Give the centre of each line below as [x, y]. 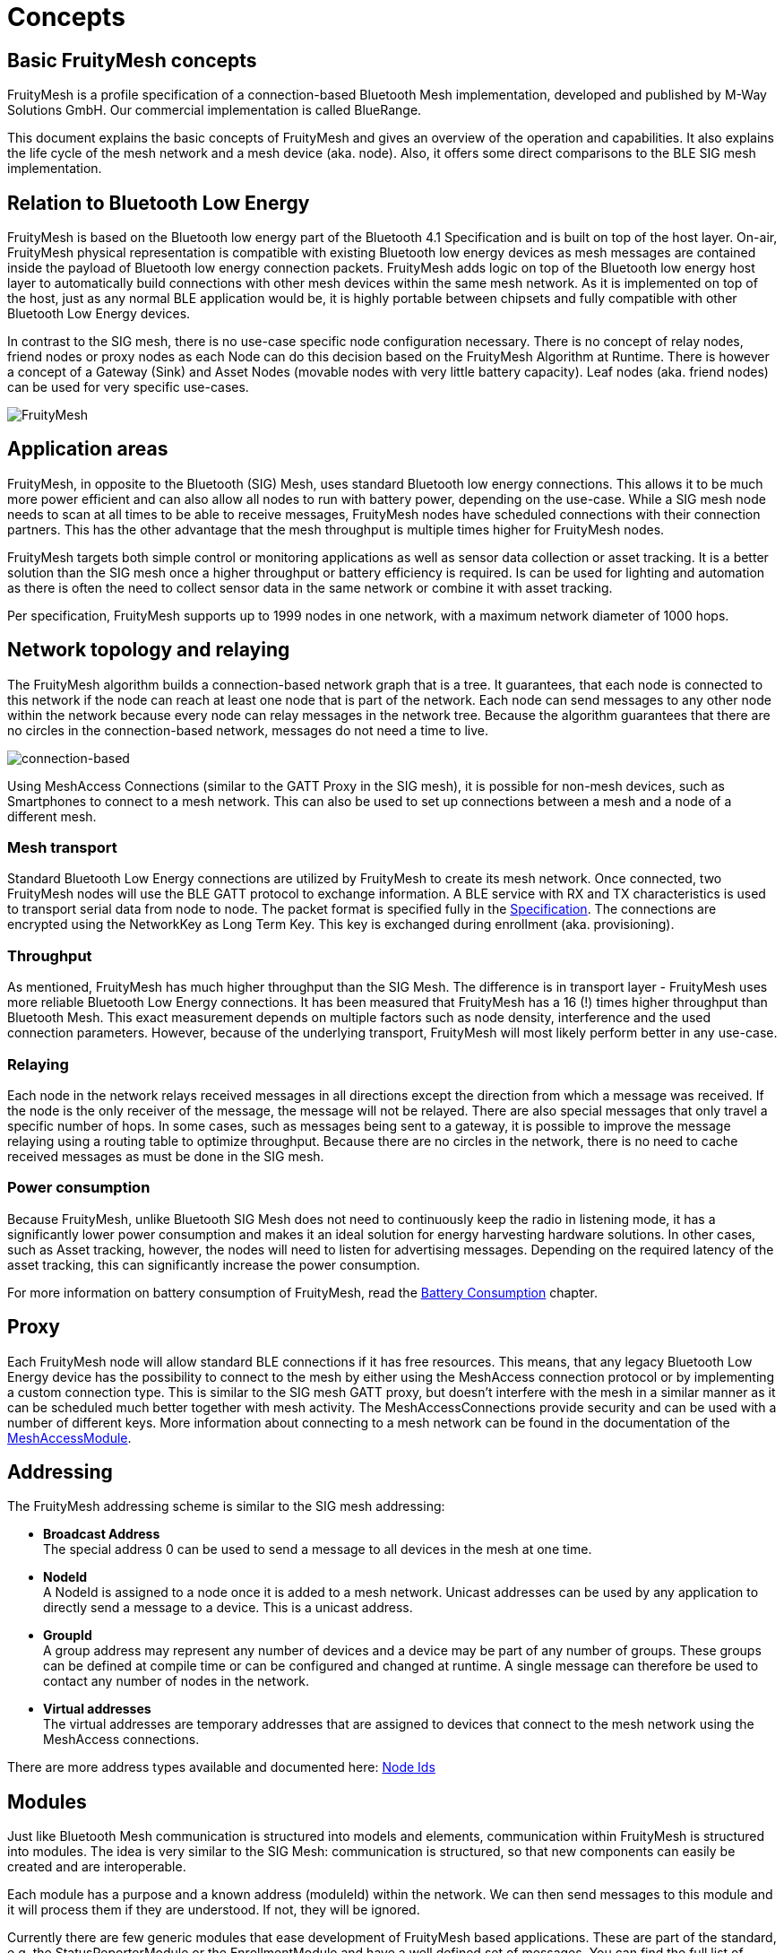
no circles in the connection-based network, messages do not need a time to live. [248, 730]
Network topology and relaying [149, 650]
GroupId [68, 1636]
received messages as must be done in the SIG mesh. [166, 1156]
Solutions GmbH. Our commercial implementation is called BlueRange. [215, 110]
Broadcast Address [102, 1534]
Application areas [88, 449]
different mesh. [52, 816]
